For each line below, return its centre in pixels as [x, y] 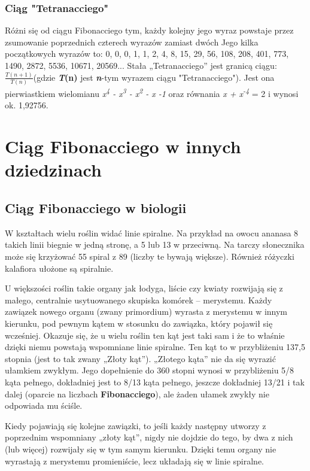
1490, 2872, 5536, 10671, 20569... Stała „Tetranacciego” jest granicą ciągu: [141, 65]
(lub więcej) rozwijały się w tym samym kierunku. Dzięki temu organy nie [141, 449]
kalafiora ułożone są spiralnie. [59, 268]
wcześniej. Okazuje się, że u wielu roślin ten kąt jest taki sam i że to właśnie [145, 335]
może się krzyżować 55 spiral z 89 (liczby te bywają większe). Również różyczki [150, 256]
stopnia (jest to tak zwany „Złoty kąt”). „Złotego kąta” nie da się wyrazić [140, 358]
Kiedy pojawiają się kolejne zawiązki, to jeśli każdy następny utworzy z [136, 425]
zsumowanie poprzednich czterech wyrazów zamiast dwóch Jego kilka [132, 42]
